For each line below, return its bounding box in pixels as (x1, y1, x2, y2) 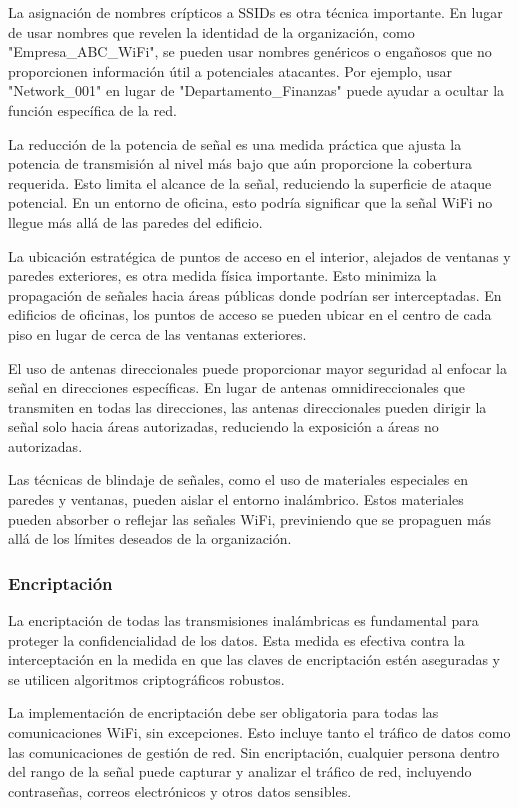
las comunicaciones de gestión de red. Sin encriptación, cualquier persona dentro (8, 741, 500, 762)
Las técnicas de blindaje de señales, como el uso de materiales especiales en (8, 469, 469, 490)
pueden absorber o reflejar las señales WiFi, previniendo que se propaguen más (8, 508, 492, 529)
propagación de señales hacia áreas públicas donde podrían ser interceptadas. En (8, 284, 502, 305)
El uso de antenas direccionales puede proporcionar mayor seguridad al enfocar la (8, 357, 507, 378)
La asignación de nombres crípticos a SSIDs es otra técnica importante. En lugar (8, 2, 503, 22)
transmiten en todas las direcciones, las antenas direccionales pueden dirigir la (8, 396, 487, 417)
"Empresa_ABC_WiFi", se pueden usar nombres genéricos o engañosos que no (8, 41, 492, 62)
